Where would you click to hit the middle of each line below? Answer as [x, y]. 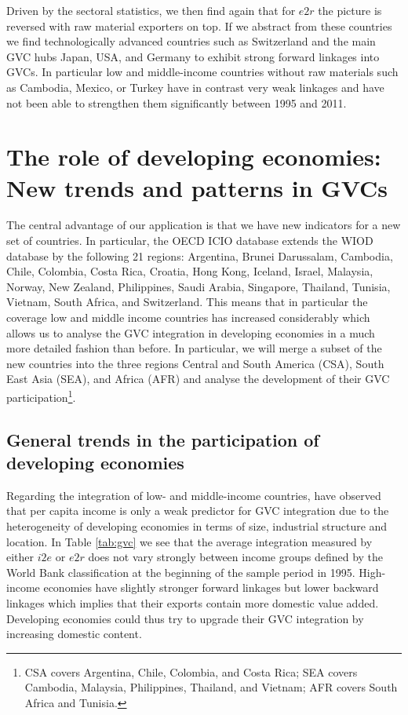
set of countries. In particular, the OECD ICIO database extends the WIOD [190, 241]
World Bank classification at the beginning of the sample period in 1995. [181, 572]
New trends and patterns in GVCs [197, 187]
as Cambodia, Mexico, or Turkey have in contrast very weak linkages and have [195, 87]
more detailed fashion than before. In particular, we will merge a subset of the [194, 348]
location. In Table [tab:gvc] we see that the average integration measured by [189, 541]
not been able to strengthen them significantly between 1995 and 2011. [177, 102]
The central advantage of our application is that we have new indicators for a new [204, 225]
